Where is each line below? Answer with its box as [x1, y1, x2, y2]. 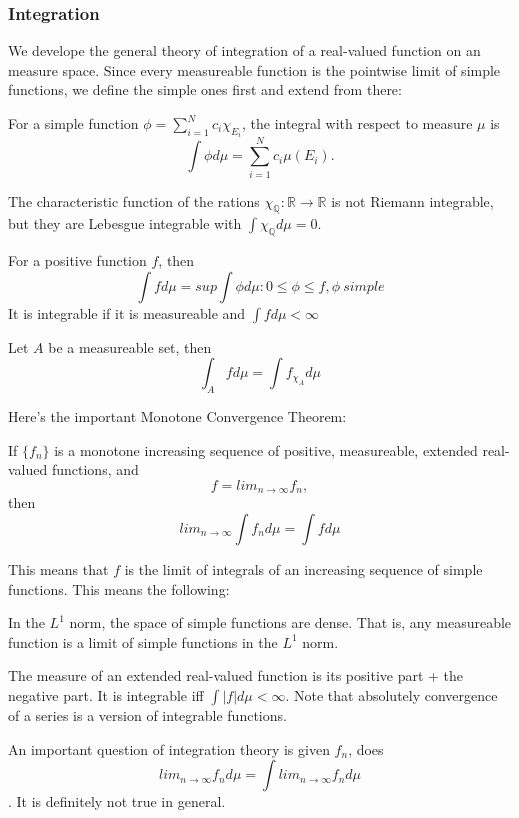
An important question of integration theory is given [8, 738, 330, 759]
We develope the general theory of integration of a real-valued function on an [8, 40, 481, 61]
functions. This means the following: [8, 578, 230, 599]
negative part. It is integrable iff [8, 684, 204, 705]
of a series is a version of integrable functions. [8, 704, 287, 725]
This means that [8, 558, 109, 579]
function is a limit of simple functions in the [8, 631, 278, 652]
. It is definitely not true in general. [8, 791, 226, 812]
